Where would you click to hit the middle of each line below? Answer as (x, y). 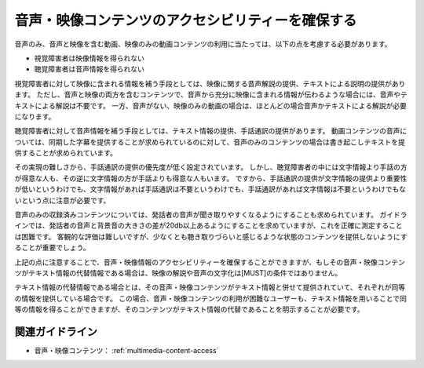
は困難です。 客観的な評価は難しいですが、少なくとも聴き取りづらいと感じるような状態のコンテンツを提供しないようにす (211, 236)
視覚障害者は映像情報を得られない (89, 58)
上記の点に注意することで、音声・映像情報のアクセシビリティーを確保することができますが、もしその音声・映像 (196, 262)
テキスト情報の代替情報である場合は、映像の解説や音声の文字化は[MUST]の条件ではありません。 (185, 273)
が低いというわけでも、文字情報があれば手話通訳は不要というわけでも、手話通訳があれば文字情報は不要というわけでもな (210, 189)
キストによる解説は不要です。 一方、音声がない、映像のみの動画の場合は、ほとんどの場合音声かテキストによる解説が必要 (211, 105)
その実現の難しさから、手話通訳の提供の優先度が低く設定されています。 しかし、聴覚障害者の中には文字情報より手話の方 (211, 167)
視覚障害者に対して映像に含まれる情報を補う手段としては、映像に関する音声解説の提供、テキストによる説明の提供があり (210, 83)
